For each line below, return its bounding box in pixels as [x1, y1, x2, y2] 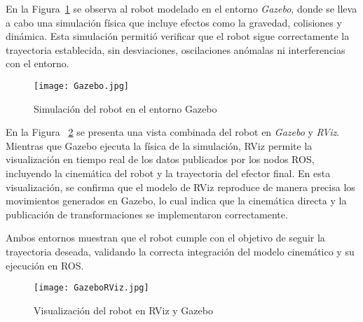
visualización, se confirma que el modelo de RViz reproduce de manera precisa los [6, 179, 355, 194]
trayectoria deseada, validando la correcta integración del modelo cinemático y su [6, 244, 355, 258]
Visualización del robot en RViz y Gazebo [34, 302, 213, 317]
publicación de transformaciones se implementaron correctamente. [6, 206, 288, 221]
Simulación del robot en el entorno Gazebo [34, 101, 217, 115]
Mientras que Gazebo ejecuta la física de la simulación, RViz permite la [6, 138, 313, 153]
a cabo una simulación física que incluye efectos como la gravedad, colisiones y [6, 15, 342, 29]
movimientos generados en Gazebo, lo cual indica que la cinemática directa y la [6, 193, 347, 208]
